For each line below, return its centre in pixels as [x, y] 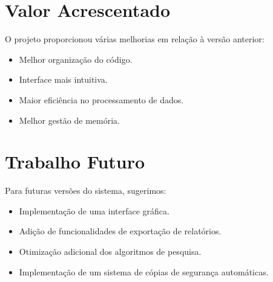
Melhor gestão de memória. [69, 120]
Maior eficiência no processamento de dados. [101, 99]
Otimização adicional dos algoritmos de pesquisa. [110, 251]
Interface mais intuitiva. [63, 79]
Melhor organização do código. [76, 59]
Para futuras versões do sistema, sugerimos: [86, 191]
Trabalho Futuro [75, 162]
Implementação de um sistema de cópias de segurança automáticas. [144, 271]
